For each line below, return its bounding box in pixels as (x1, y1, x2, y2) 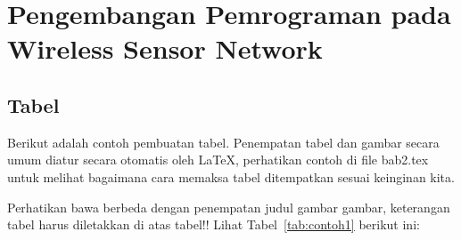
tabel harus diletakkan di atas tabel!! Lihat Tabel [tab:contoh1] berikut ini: (7, 215, 420, 234)
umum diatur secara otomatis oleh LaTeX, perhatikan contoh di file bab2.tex (7, 150, 429, 169)
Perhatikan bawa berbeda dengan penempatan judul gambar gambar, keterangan (7, 197, 450, 216)
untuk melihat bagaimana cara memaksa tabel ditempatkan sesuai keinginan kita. (7, 167, 455, 186)
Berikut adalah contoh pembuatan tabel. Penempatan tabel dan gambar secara (7, 132, 440, 151)
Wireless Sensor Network (7, 30, 323, 67)
